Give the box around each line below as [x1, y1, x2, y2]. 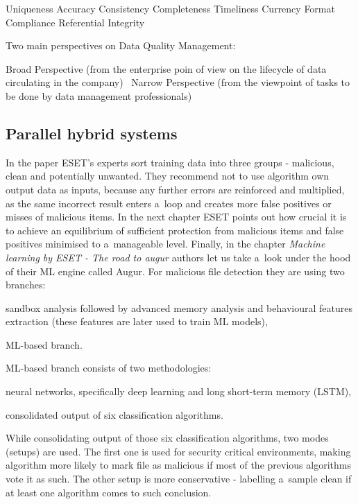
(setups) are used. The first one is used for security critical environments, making [6, 444, 351, 458]
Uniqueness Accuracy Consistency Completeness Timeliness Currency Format [6, 1, 335, 15]
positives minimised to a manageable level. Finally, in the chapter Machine [6, 236, 325, 251]
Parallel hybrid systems [6, 122, 178, 144]
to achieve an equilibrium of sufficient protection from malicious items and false [6, 223, 344, 237]
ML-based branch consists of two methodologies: [6, 360, 212, 375]
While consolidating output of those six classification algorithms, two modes [6, 431, 329, 445]
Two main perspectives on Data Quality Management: [6, 38, 236, 53]
